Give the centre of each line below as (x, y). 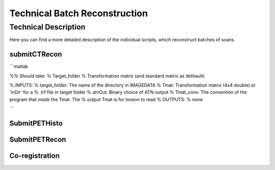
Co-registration (34, 156)
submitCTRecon (36, 54)
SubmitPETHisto (36, 123)
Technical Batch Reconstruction (79, 13)
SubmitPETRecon (38, 140)
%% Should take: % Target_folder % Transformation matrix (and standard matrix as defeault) (107, 76)
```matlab (19, 67)
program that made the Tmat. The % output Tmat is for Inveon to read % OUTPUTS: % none (106, 99)
